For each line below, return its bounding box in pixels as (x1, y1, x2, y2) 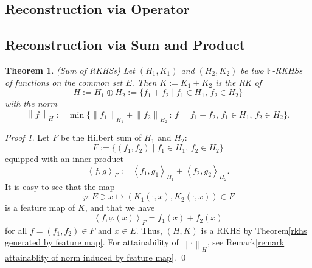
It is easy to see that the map (5, 180, 115, 192)
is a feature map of (5, 201, 75, 214)
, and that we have (85, 201, 155, 214)
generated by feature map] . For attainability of (5, 236, 179, 249)
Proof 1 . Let (5, 131, 50, 144)
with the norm (5, 97, 58, 110)
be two (240, 63, 264, 76)
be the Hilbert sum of (61, 131, 142, 144)
